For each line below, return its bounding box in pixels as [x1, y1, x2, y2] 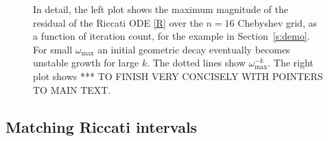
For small [33, 42, 73, 56]
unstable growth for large [33, 55, 139, 70]
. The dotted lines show [147, 55, 246, 70]
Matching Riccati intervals [5, 116, 198, 137]
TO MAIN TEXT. [33, 82, 111, 97]
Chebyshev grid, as [237, 15, 317, 29]
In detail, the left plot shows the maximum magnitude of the [33, 2, 288, 16]
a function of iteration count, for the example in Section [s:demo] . [33, 29, 310, 43]
